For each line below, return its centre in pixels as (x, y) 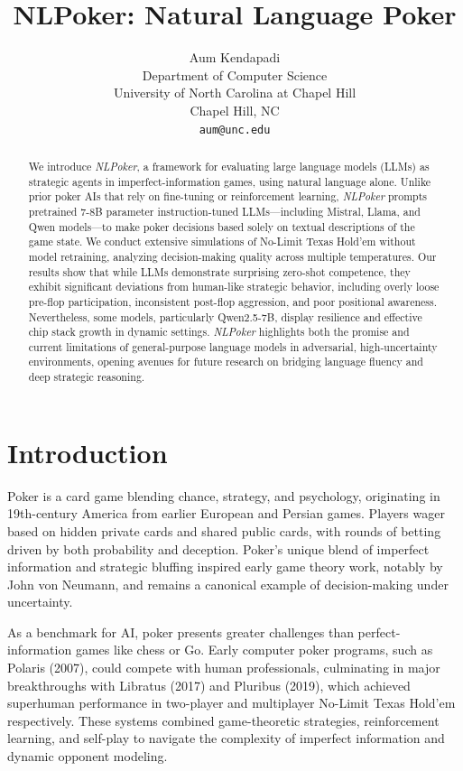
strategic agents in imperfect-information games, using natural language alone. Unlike (230, 181)
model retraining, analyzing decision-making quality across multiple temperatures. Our (232, 256)
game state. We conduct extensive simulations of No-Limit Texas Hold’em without (222, 242)
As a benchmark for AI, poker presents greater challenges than (181, 632)
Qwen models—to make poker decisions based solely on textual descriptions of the (222, 226)
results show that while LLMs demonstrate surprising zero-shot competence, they (219, 271)
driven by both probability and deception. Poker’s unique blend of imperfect (218, 548)
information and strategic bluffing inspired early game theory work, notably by (225, 567)
